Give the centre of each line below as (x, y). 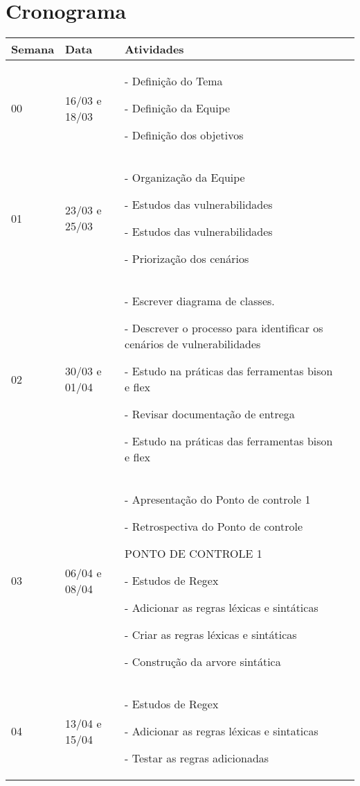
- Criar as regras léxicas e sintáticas (211, 635)
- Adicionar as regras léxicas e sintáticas (222, 608)
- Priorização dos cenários (187, 259)
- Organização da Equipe (185, 178)
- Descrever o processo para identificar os (224, 328)
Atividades (154, 49)
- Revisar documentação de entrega (210, 414)
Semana (33, 49)
